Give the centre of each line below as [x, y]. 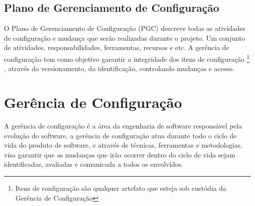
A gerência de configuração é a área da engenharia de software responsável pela [123, 125]
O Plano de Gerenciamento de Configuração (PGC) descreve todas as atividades [125, 28]
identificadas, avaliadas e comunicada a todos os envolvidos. [94, 164]
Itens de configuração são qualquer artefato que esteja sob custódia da [121, 188]
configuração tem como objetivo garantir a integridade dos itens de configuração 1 [127, 58]
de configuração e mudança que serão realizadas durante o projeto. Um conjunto [125, 38]
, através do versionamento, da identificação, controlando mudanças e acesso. [119, 68]
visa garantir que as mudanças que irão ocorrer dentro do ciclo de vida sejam [120, 154]
